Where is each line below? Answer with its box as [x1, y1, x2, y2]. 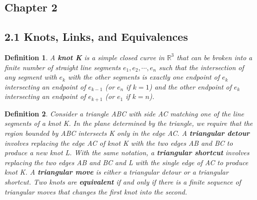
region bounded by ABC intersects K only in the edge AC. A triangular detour [4, 128, 250, 138]
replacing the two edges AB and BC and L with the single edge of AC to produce [4, 157, 249, 167]
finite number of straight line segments [4, 62, 121, 72]
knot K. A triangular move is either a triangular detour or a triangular [4, 167, 229, 177]
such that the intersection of [159, 62, 244, 72]
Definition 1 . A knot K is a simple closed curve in [4, 52, 165, 62]
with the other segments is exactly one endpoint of [67, 72, 220, 82]
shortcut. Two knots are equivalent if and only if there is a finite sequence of [4, 176, 241, 187]
